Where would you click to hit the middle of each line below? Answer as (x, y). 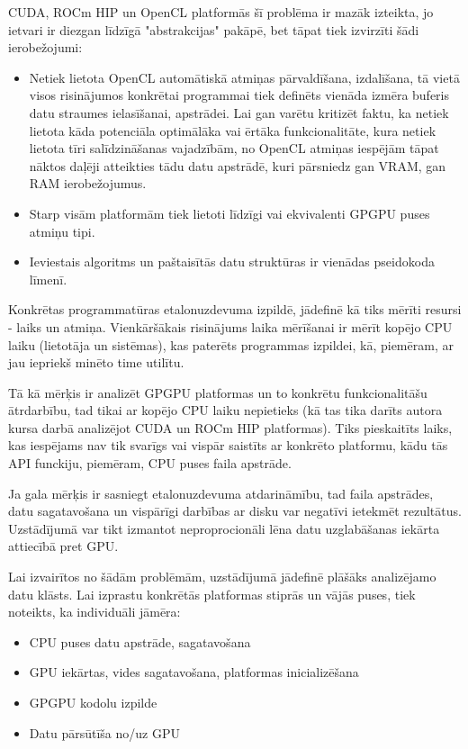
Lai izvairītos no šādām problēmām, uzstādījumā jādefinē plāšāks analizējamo (222, 577)
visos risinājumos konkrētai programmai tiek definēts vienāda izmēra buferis (239, 95)
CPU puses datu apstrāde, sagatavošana (140, 641)
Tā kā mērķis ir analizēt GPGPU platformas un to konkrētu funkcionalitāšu (218, 392)
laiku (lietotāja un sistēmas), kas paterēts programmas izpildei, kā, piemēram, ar (231, 344)
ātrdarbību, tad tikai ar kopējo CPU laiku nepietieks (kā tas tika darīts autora (225, 410)
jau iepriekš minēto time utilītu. (96, 362)
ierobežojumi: (45, 47)
